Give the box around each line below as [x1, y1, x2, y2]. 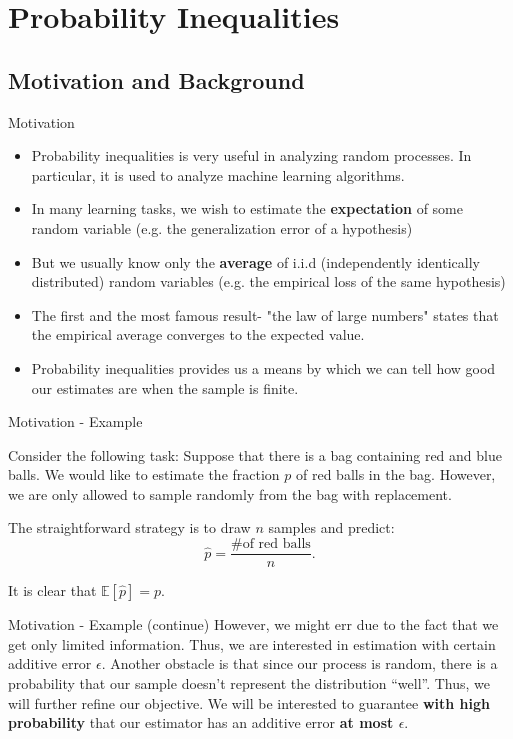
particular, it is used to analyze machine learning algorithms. [31, 164, 405, 185]
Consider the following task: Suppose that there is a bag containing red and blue [8, 444, 502, 465]
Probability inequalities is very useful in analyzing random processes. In [31, 145, 472, 166]
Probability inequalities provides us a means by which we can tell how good [31, 357, 496, 378]
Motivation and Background [8, 64, 305, 95]
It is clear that [8, 580, 97, 601]
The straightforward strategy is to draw [8, 517, 251, 538]
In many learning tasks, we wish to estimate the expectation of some [31, 198, 463, 219]
